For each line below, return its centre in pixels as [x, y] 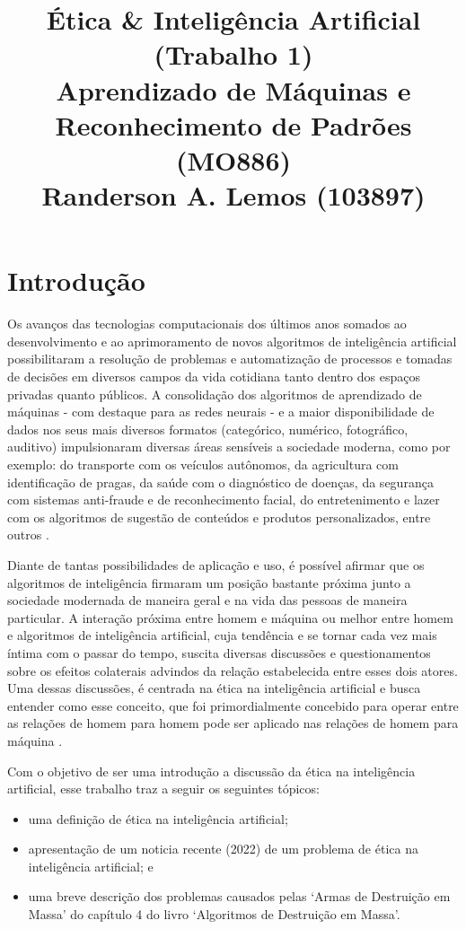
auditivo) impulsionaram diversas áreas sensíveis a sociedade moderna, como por [229, 447]
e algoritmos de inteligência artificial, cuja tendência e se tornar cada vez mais [222, 635]
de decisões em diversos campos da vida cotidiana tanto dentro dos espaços [214, 377]
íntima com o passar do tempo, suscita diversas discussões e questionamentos [219, 652]
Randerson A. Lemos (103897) [233, 195]
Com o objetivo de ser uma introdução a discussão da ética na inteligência [211, 771]
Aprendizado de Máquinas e [233, 89]
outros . [28, 535]
